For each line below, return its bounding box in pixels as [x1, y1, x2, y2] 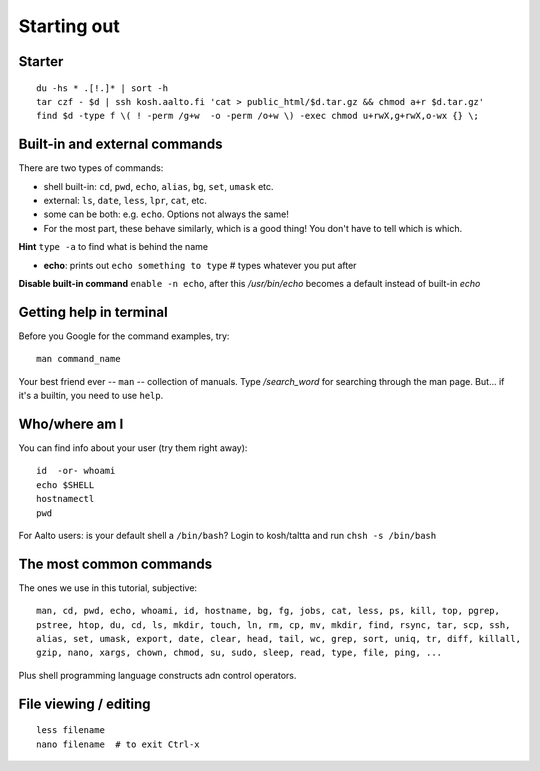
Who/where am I [18, 415, 124, 432]
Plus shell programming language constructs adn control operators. [18, 669, 297, 681]
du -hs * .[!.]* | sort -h [36, 82, 169, 94]
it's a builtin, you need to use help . [18, 390, 164, 402]
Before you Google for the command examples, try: [18, 330, 230, 342]
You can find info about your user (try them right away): [18, 441, 248, 454]
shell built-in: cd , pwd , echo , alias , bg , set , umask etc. [43, 180, 274, 192]
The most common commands [18, 555, 213, 572]
